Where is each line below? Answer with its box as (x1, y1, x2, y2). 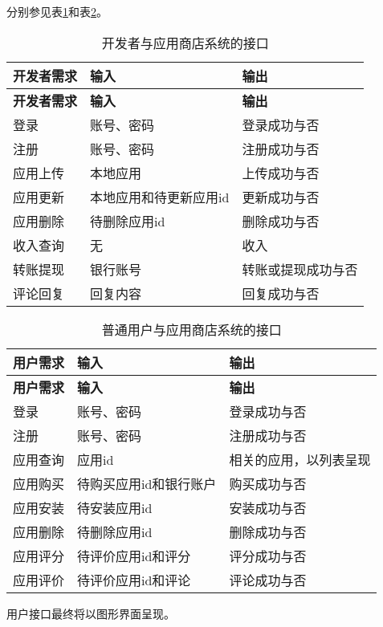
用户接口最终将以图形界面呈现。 (6, 605, 175, 621)
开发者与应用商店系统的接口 (101, 33, 269, 52)
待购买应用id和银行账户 (77, 474, 217, 493)
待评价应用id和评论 (77, 570, 191, 589)
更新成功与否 (242, 187, 320, 206)
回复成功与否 (242, 283, 320, 303)
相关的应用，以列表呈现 (229, 450, 371, 469)
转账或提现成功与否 (242, 259, 358, 279)
